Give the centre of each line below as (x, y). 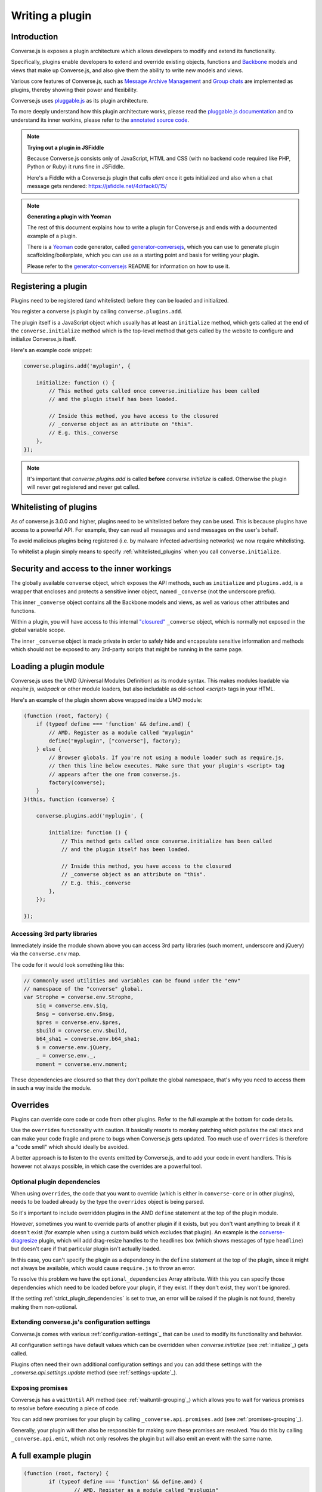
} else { (49, 749)
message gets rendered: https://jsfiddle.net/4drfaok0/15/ (97, 186)
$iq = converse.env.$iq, (72, 1005)
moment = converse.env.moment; (82, 1064)
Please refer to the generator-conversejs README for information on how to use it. (129, 266)
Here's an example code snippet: (52, 350)
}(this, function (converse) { (69, 799)
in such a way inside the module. (51, 1088)
